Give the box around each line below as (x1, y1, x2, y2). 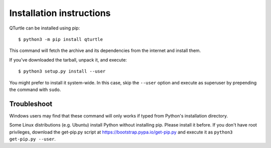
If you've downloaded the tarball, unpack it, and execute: (9, 56, 127, 62)
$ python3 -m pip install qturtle (18, 36, 103, 42)
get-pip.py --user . (9, 135, 56, 142)
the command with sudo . (9, 86, 61, 92)
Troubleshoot (9, 99, 53, 108)
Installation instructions (9, 7, 111, 18)
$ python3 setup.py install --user (18, 68, 106, 74)
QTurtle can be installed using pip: (9, 25, 80, 31)
